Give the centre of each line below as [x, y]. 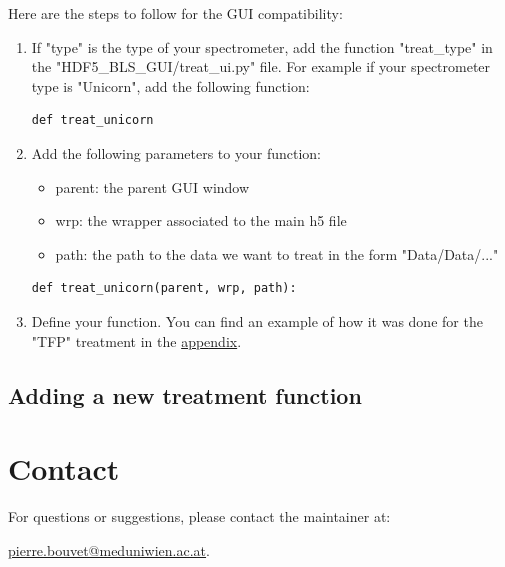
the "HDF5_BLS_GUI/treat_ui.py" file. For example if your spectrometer [261, 66]
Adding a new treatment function [185, 394]
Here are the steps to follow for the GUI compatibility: [175, 13]
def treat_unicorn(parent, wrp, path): [164, 288]
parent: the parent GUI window [152, 186]
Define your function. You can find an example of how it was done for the [257, 320]
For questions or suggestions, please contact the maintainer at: [199, 516]
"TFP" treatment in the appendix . [136, 340]
